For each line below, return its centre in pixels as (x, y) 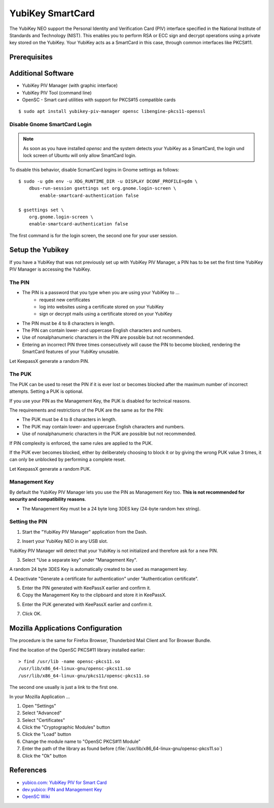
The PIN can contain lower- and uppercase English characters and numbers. (102, 330)
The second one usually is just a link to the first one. (64, 687)
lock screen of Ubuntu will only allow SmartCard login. (80, 156)
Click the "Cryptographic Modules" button (66, 727)
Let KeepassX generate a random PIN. (49, 361)
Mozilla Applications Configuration (66, 628)
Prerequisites (31, 57)
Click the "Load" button (46, 734)
